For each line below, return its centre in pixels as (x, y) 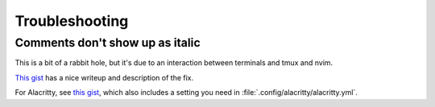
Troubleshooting (72, 21)
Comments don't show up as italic (108, 43)
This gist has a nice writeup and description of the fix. (104, 77)
